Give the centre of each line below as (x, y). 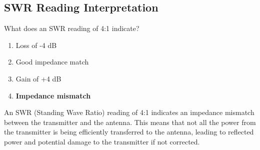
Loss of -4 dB (36, 45)
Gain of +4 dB (38, 78)
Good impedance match (52, 62)
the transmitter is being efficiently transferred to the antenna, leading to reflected (129, 132)
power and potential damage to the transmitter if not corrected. (102, 141)
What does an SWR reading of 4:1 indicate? (72, 28)
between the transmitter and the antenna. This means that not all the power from (130, 122)
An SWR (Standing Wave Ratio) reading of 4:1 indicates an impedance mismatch (129, 112)
